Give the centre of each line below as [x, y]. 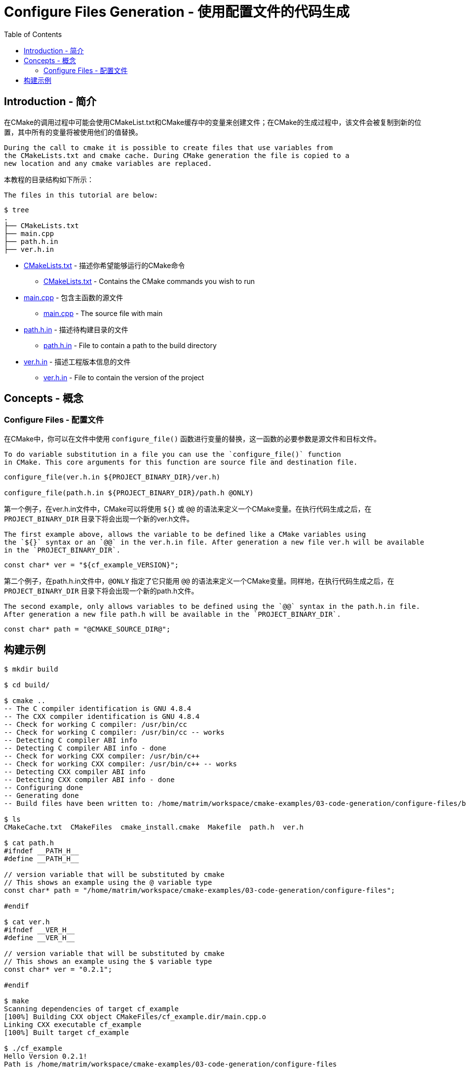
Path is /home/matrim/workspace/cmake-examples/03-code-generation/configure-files [171, 1064]
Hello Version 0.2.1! [46, 1056]
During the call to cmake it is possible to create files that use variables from [168, 147]
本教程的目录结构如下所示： [49, 179]
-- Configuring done [44, 787]
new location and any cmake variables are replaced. [108, 163]
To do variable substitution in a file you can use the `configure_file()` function [173, 454]
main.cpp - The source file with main [103, 313]
